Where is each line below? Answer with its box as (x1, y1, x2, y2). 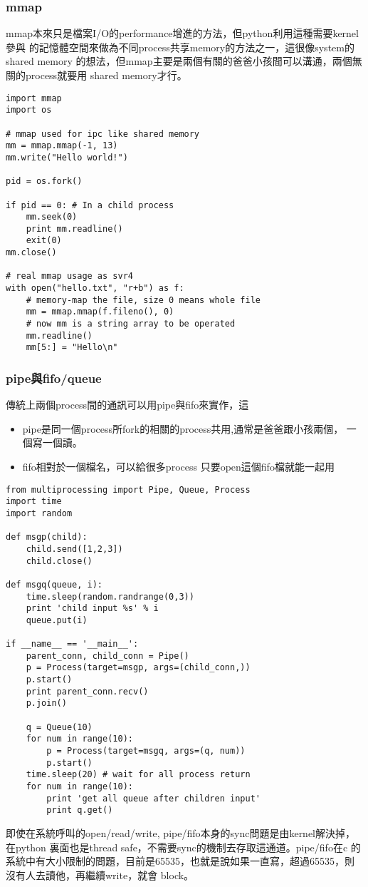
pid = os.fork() (6, 176, 83, 187)
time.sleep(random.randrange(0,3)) (26, 591, 194, 602)
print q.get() (46, 805, 113, 816)
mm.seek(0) (26, 212, 78, 222)
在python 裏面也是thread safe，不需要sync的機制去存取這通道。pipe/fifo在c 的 (6, 839, 361, 854)
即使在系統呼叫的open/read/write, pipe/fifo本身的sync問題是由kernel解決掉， (6, 826, 356, 840)
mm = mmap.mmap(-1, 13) (6, 140, 118, 151)
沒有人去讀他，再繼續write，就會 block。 (6, 867, 194, 882)
